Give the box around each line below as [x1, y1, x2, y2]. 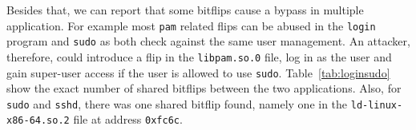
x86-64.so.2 [6, 115, 70, 127]
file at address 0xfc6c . [73, 111, 183, 128]
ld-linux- [350, 99, 403, 111]
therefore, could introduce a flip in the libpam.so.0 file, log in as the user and [6, 48, 392, 65]
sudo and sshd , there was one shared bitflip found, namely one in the [6, 95, 348, 112]
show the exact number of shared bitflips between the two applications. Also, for [6, 80, 402, 97]
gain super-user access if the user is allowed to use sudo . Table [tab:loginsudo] [6, 64, 390, 81]
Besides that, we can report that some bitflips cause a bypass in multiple [6, 2, 364, 18]
